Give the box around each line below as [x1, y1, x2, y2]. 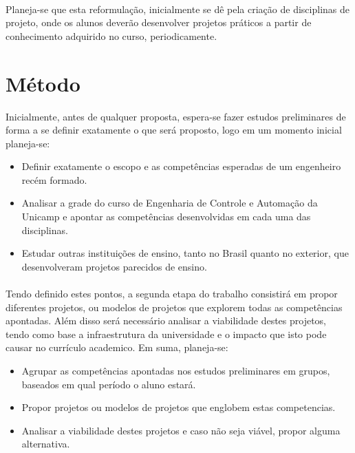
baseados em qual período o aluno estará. [21, 377, 196, 391]
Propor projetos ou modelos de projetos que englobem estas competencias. [21, 400, 336, 414]
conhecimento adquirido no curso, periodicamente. [6, 28, 217, 43]
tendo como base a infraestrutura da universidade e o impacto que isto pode [6, 326, 327, 341]
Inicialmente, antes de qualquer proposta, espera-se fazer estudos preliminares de [6, 109, 346, 123]
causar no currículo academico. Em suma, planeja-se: [6, 340, 228, 355]
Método [6, 69, 80, 97]
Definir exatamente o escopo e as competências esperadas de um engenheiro [21, 159, 341, 173]
